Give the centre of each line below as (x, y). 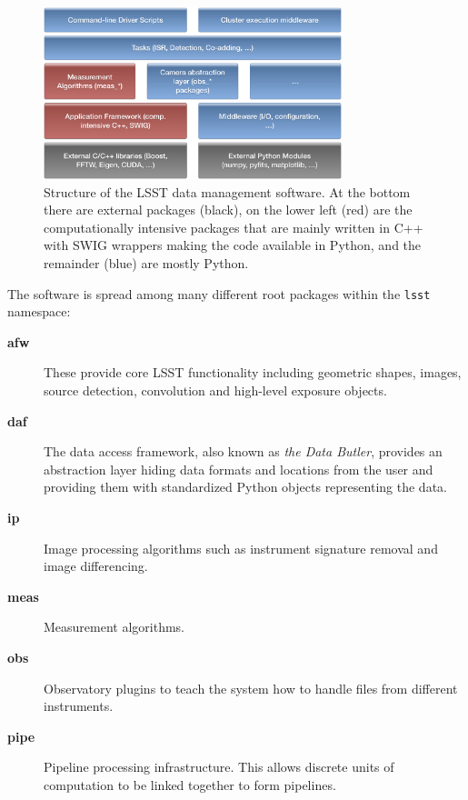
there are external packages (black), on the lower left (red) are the (228, 210)
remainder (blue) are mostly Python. (146, 262)
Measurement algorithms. (115, 627)
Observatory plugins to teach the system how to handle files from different (251, 688)
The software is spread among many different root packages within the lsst (219, 293)
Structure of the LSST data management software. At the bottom (227, 191)
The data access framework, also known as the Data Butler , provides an (243, 451)
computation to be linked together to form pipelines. (190, 784)
